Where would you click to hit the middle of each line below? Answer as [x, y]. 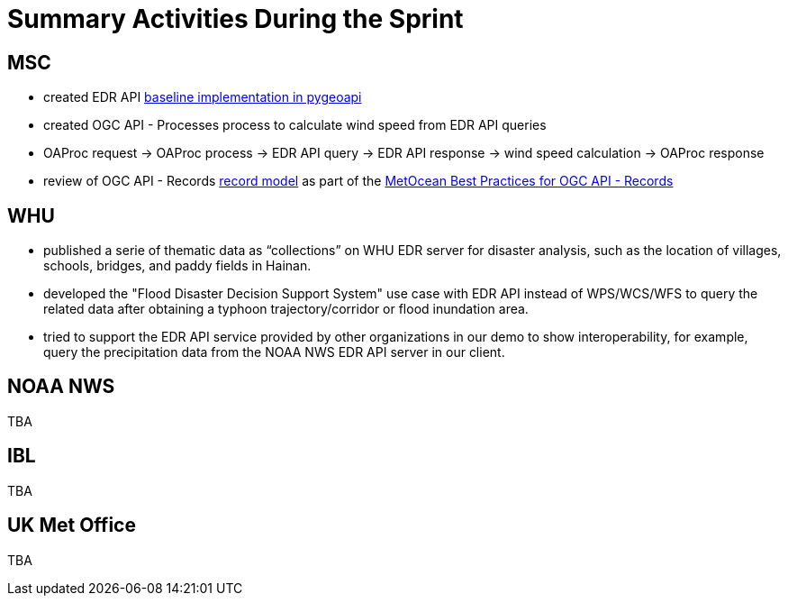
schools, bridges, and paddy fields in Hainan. [177, 266]
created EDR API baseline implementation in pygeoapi [203, 97]
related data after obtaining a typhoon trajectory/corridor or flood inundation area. [286, 309]
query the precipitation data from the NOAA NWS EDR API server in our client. [274, 352]
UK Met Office [72, 525]
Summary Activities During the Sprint [235, 19]
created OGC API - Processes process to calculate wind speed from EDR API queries [295, 125]
